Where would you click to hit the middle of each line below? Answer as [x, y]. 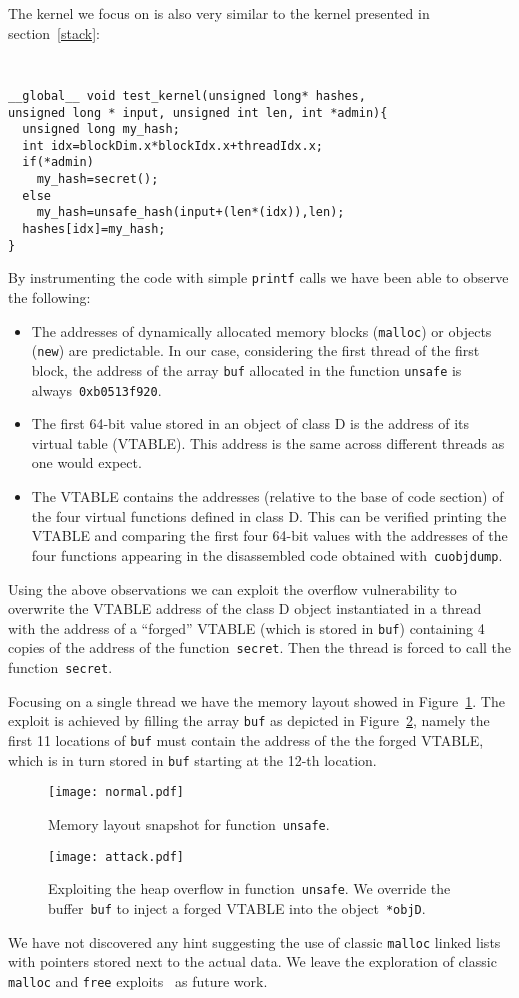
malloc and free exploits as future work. [138, 980]
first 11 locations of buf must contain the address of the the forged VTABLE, [246, 739]
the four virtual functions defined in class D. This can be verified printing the [269, 515]
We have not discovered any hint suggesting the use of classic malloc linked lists [254, 941]
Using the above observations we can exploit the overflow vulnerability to [232, 588]
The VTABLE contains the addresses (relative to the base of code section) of [267, 496]
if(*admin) [58, 162]
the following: [49, 297]
